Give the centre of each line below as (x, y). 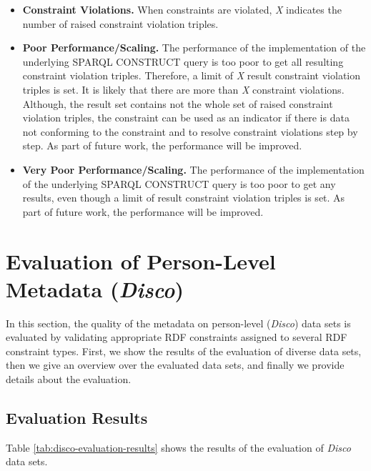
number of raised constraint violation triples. (120, 23)
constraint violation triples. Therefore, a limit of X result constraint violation (192, 75)
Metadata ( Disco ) (95, 289)
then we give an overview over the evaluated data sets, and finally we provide (175, 365)
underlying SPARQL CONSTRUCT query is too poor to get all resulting (183, 61)
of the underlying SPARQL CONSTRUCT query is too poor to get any (179, 183)
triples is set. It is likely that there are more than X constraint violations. (183, 89)
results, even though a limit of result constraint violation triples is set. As (184, 198)
